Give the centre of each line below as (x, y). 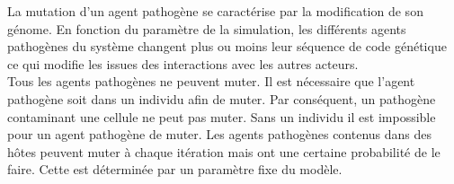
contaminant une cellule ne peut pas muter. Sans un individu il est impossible (222, 116)
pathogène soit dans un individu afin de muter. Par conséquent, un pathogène (222, 98)
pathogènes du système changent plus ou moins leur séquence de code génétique (227, 46)
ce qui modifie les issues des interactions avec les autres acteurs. (183, 63)
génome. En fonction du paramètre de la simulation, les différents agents (207, 28)
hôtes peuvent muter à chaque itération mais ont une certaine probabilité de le (224, 151)
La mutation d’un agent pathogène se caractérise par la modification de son (215, 11)
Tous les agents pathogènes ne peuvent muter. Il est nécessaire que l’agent (211, 81)
